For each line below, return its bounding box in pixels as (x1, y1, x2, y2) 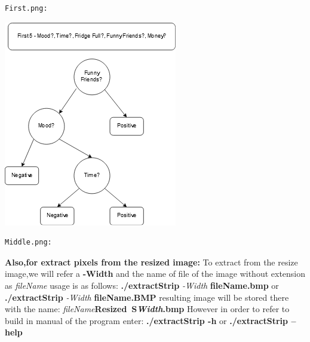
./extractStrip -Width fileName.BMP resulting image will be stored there (5, 291, 289, 303)
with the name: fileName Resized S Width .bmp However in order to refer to (5, 303, 290, 315)
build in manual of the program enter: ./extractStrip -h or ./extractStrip (5, 314, 288, 326)
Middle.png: (5, 238, 52, 247)
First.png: (5, 4, 48, 13)
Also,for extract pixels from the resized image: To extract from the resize (5, 255, 298, 268)
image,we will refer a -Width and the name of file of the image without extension (5, 267, 306, 280)
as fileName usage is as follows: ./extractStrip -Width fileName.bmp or (5, 279, 279, 291)
